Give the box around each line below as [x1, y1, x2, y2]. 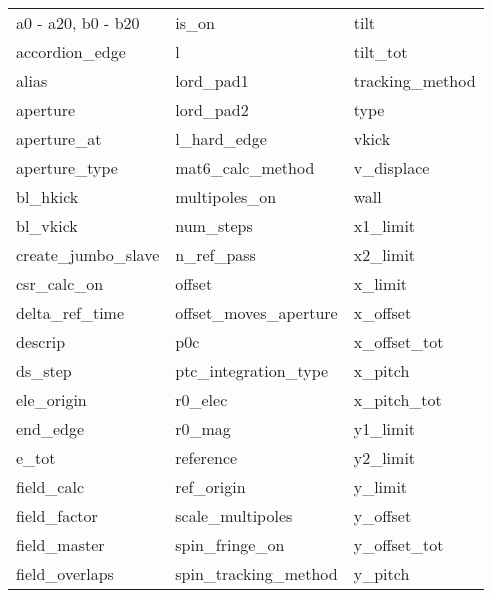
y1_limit [353, 417, 416, 440]
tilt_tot [353, 40, 408, 63]
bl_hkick [16, 185, 79, 208]
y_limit [353, 475, 408, 498]
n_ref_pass [175, 243, 256, 266]
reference [175, 446, 238, 469]
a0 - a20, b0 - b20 [16, 11, 140, 34]
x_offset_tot [353, 330, 444, 353]
